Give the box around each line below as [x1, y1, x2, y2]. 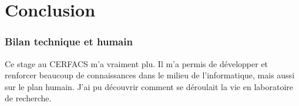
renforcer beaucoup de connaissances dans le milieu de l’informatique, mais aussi [5, 69, 295, 81]
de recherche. [5, 92, 52, 104]
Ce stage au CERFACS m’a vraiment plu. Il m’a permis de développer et [5, 57, 268, 69]
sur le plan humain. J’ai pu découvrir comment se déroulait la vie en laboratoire [5, 80, 293, 92]
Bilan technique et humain [5, 34, 133, 49]
